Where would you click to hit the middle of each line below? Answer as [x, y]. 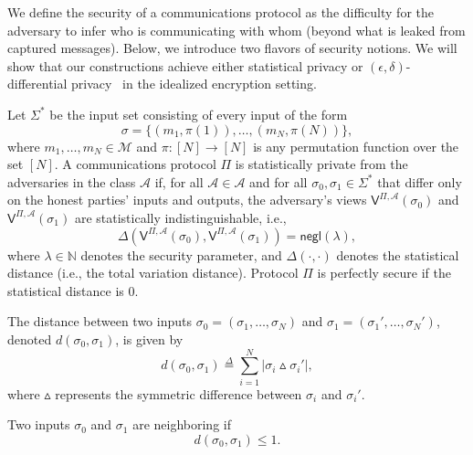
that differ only [420, 181]
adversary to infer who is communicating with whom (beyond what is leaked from [236, 30]
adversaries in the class [72, 181]
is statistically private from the [321, 164]
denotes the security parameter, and [181, 254]
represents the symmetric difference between [179, 393]
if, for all [179, 181]
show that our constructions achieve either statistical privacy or [185, 65]
